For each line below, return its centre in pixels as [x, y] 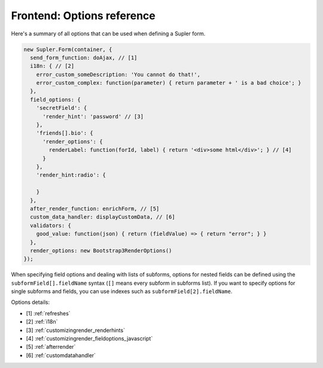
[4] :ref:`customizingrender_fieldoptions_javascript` [89, 339]
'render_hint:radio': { [71, 175]
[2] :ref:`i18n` [42, 322]
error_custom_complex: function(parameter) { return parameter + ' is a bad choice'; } [169, 83]
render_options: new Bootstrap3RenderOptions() [101, 251]
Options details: [31, 302]
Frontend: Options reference [83, 16]
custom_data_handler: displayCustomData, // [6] [103, 217]
